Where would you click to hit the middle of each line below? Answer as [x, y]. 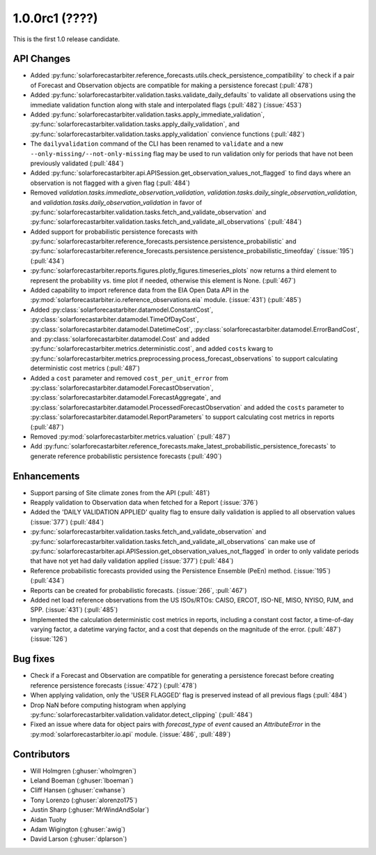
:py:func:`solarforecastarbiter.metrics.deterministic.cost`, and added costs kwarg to [152, 349]
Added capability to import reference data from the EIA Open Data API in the [140, 290]
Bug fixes [34, 659]
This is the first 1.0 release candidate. [66, 39]
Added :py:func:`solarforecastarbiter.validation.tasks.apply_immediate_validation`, [147, 114]
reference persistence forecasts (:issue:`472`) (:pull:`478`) [114, 685]
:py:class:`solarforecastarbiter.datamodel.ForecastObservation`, [122, 388]
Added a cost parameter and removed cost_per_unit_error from [130, 378]
